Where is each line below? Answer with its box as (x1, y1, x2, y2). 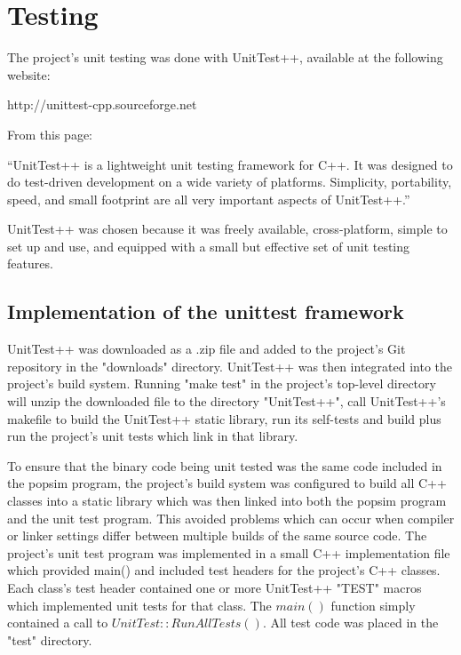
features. (7, 254, 53, 273)
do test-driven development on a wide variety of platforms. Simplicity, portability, (7, 172, 452, 191)
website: (7, 65, 51, 84)
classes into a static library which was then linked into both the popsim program (7, 491, 447, 510)
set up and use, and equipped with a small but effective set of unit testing (7, 236, 410, 255)
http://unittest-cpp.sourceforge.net (7, 95, 197, 114)
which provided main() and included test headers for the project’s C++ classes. (7, 561, 441, 579)
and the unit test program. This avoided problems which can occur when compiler (7, 508, 455, 527)
